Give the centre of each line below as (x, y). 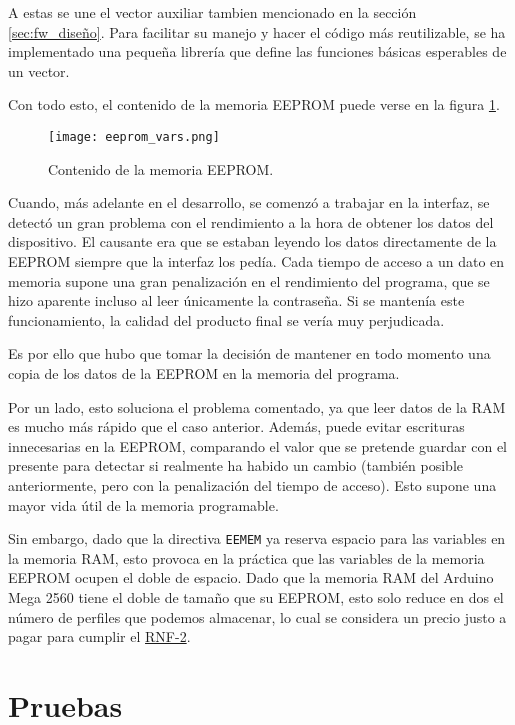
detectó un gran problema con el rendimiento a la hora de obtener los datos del (251, 221)
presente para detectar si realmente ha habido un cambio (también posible (235, 465)
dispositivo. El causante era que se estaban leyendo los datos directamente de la (252, 241)
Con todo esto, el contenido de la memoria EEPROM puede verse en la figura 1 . (254, 104)
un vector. (39, 70)
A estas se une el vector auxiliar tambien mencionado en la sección (212, 12)
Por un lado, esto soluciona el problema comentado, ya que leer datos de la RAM (257, 406)
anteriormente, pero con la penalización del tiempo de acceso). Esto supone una (252, 484)
